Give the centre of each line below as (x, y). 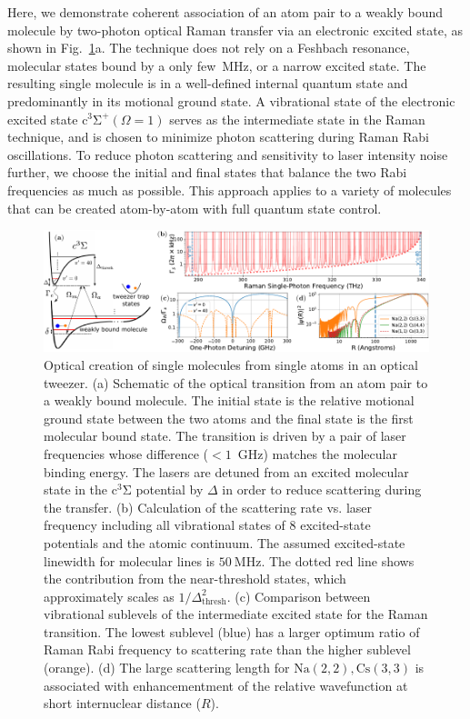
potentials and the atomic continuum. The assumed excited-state (225, 542)
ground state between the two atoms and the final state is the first (229, 418)
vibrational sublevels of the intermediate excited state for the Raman (236, 614)
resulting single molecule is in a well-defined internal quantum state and (208, 83)
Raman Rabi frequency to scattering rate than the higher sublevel (227, 649)
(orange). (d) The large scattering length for (167, 668)
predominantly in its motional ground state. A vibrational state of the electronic (231, 100)
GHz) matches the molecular (317, 453)
